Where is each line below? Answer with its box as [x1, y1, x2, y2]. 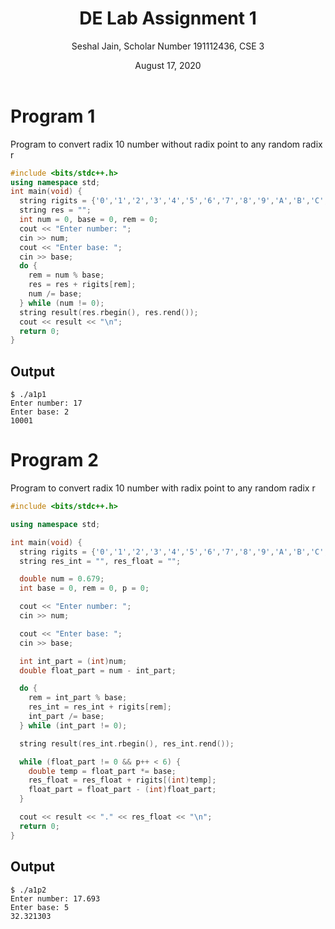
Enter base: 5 [10, 902, 70, 912]
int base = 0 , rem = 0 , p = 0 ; [19, 583, 150, 594]
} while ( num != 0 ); [19, 298, 105, 308]
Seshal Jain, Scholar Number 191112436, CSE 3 [71, 40, 265, 52]
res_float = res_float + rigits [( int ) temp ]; [28, 775, 217, 786]
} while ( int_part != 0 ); [19, 720, 128, 731]
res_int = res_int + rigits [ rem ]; [28, 702, 172, 712]
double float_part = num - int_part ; [19, 665, 177, 676]
